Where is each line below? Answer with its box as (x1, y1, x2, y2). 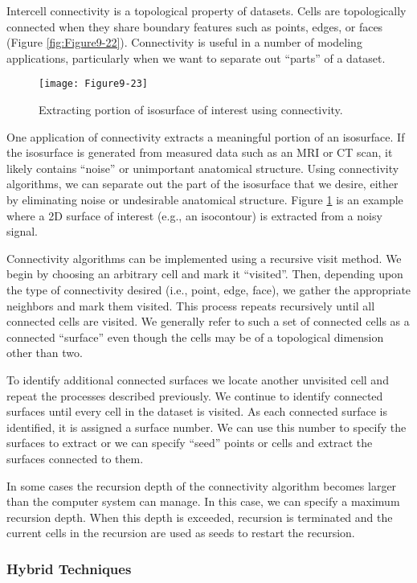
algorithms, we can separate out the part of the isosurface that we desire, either (6, 175, 399, 192)
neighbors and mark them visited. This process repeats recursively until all (6, 297, 375, 314)
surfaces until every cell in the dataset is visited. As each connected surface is (6, 403, 387, 420)
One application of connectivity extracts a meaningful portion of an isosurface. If (6, 128, 405, 145)
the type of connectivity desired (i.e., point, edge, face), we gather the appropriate (6, 281, 411, 298)
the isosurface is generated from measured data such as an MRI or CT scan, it (6, 144, 393, 161)
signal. (6, 223, 38, 240)
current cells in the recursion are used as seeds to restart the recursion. (6, 524, 355, 541)
